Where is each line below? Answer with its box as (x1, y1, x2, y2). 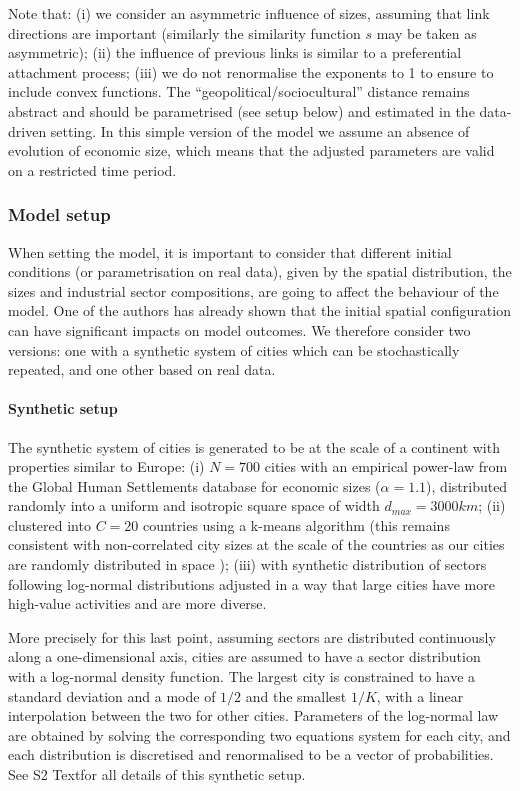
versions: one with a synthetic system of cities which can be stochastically (8, 339, 460, 360)
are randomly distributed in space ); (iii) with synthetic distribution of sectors (8, 554, 487, 575)
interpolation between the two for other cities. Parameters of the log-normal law (8, 705, 499, 726)
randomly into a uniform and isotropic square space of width (8, 495, 380, 516)
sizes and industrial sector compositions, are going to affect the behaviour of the (8, 280, 499, 301)
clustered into (8, 514, 91, 535)
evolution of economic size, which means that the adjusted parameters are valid (8, 140, 495, 161)
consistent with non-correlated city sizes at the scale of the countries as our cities (8, 534, 505, 555)
